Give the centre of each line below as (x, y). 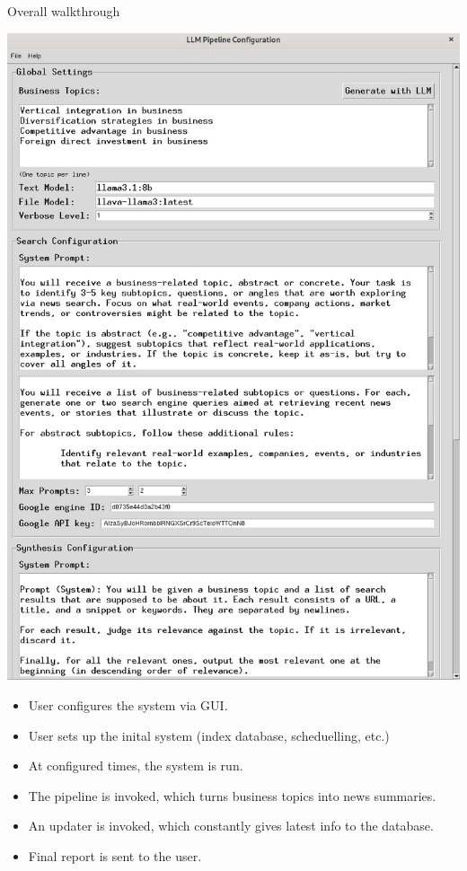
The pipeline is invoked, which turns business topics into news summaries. (232, 795)
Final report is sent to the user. (115, 855)
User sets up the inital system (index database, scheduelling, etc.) (209, 735)
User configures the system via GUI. (128, 704)
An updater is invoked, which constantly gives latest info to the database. (231, 826)
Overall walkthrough (64, 11)
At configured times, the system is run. (136, 765)
